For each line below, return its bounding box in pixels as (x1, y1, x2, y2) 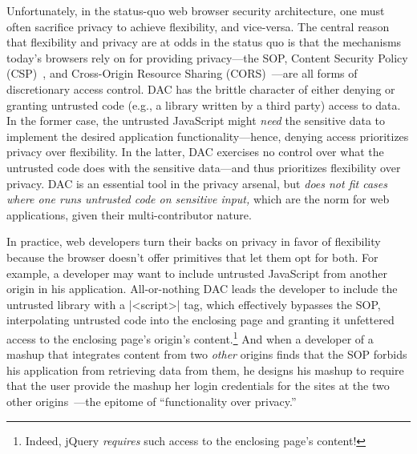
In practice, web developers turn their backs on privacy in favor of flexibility (6, 233, 381, 250)
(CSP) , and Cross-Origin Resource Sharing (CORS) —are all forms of (6, 65, 358, 82)
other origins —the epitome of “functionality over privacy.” (6, 392, 297, 409)
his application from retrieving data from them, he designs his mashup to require (6, 361, 404, 378)
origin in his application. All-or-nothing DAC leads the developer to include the (6, 280, 398, 297)
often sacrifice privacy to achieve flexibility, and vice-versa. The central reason (6, 18, 390, 34)
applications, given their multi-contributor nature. (6, 206, 252, 223)
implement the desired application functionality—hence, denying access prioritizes (6, 127, 409, 144)
